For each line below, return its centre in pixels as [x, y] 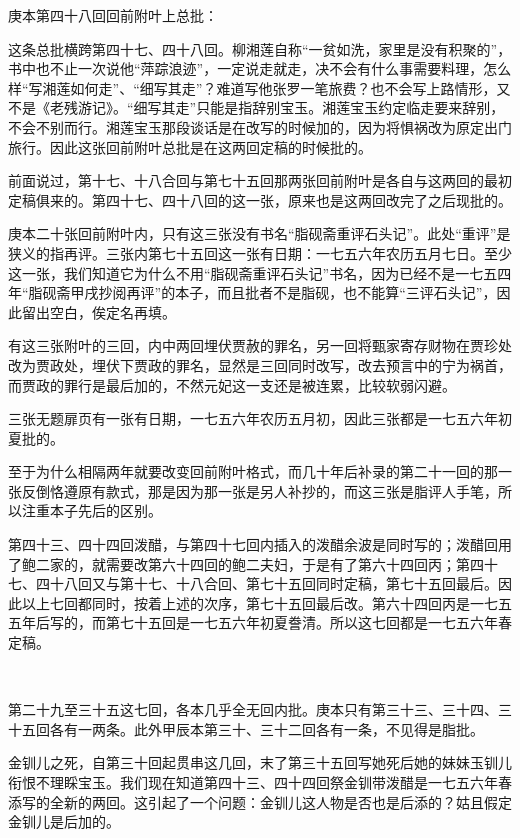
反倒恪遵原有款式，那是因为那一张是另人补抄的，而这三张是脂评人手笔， [259, 490]
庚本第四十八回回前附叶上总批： [113, 15]
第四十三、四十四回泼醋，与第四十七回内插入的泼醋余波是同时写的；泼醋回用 [260, 544]
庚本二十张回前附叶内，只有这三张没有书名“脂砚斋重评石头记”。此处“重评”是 [259, 233]
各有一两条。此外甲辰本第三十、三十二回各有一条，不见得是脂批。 [266, 728]
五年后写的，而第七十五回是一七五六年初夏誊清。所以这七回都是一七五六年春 [260, 622]
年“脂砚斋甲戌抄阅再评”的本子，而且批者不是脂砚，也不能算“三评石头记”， [252, 292]
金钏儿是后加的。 [64, 821]
